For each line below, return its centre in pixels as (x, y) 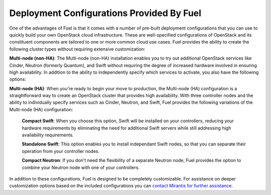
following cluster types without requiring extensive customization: (77, 49)
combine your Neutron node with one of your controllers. (81, 167)
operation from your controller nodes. (61, 151)
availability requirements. (48, 135)
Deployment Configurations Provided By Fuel (105, 13)
